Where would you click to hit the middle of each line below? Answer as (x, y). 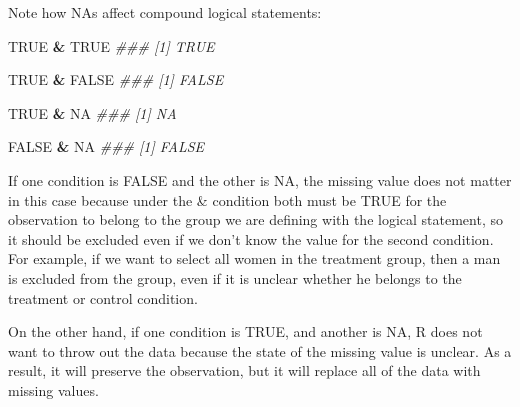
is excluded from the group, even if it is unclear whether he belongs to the (235, 277)
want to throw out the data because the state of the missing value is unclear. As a (260, 350)
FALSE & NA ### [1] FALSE (106, 146)
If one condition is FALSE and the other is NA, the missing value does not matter (260, 179)
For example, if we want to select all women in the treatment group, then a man (254, 258)
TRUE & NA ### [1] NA (92, 112)
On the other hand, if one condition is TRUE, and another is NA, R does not (245, 331)
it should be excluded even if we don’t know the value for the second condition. (251, 238)
